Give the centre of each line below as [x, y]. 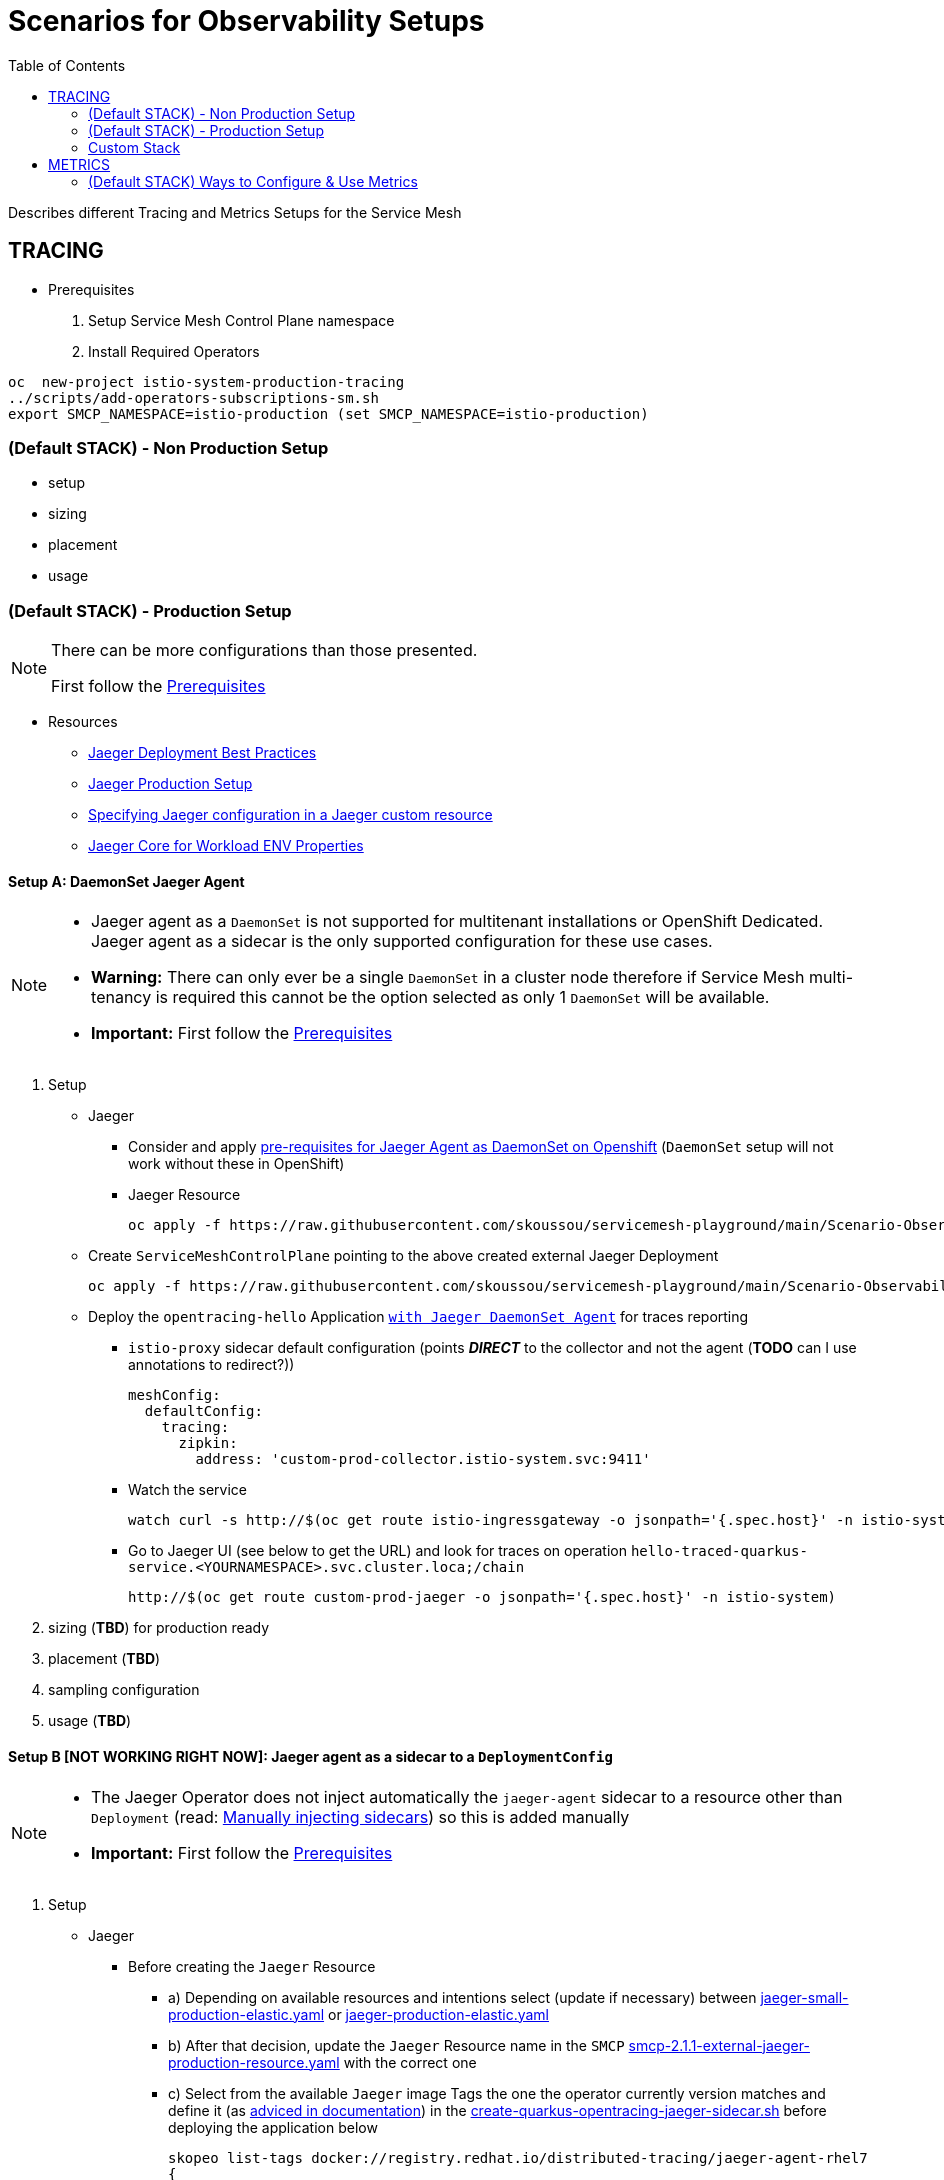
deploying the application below [273, 2127]
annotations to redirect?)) [211, 1365]
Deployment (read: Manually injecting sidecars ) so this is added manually [360, 1816]
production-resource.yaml [254, 2062]
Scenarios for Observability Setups [246, 21]
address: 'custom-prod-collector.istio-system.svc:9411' [423, 1459]
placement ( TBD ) [104, 1659]
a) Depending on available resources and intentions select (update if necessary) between [462, 1997]
